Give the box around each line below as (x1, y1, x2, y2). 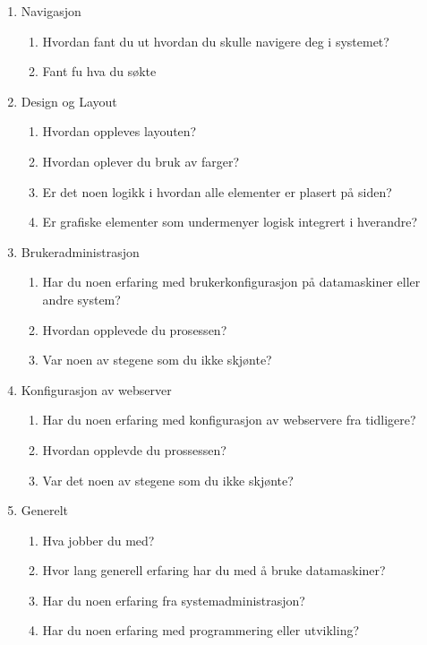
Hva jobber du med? (42, 530, 155, 549)
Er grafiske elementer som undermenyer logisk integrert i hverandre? (42, 212, 418, 231)
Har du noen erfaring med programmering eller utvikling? (42, 621, 360, 640)
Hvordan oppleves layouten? (42, 122, 197, 141)
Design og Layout (21, 91, 117, 110)
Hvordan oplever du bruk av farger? (42, 151, 240, 170)
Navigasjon (21, 2, 81, 20)
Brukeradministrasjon (21, 242, 140, 261)
